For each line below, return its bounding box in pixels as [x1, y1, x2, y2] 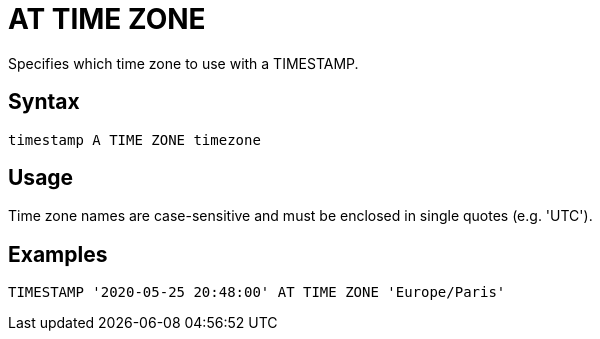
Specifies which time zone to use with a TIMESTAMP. [8, 54, 359, 72]
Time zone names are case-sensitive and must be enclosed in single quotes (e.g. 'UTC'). [8, 207, 593, 225]
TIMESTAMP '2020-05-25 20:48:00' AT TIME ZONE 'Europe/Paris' [8, 284, 506, 301]
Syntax [8, 89, 80, 115]
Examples [8, 241, 108, 267]
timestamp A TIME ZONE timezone [8, 131, 261, 148]
